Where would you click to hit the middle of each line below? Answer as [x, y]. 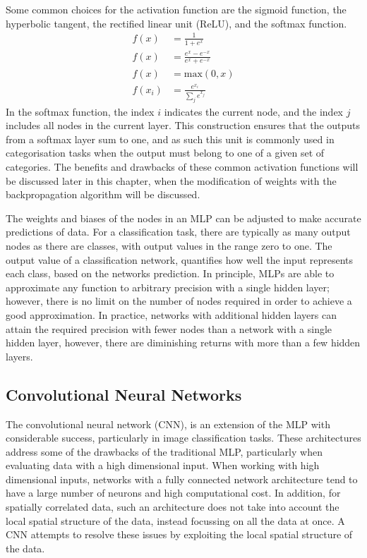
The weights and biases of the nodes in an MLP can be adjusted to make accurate [183, 218]
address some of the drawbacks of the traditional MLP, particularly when [164, 451]
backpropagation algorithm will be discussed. [103, 194]
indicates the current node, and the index [254, 111]
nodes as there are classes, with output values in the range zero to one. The [169, 245]
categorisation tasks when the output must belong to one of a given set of [165, 153]
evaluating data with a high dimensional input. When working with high [163, 465]
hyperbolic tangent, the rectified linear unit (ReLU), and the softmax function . [176, 23]
